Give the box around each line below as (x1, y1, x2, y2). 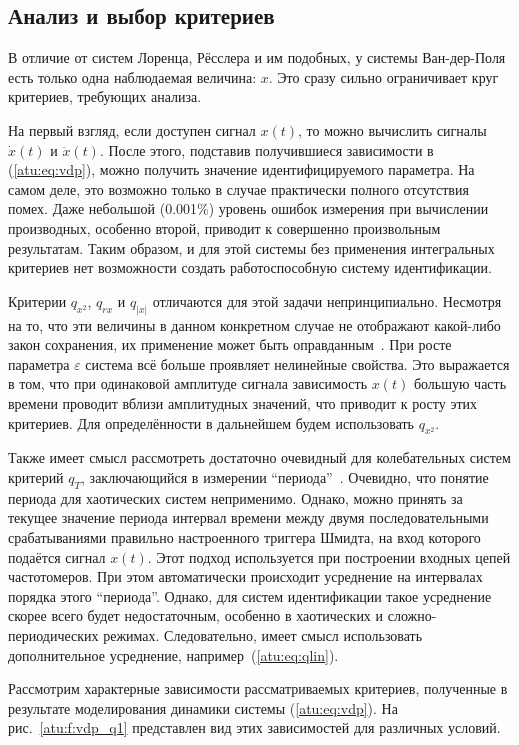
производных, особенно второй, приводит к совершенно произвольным (8, 217, 441, 238)
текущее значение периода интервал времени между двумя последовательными (8, 507, 489, 528)
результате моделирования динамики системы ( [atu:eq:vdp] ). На (8, 697, 398, 718)
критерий (8, 466, 64, 487)
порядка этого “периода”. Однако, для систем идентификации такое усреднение (8, 585, 492, 606)
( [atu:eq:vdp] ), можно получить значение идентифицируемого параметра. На (8, 159, 475, 180)
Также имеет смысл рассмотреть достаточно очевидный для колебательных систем (8, 447, 511, 468)
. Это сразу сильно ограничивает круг (268, 66, 499, 87)
